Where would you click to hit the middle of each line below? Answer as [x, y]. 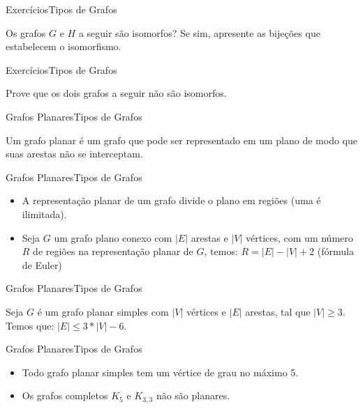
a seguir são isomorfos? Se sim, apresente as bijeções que [199, 32]
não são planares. [193, 395]
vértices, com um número [299, 237]
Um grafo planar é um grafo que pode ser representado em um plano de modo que [181, 140]
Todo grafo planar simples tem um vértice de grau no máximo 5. [160, 372]
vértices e [206, 311]
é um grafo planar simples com [103, 311]
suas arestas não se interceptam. [74, 154]
